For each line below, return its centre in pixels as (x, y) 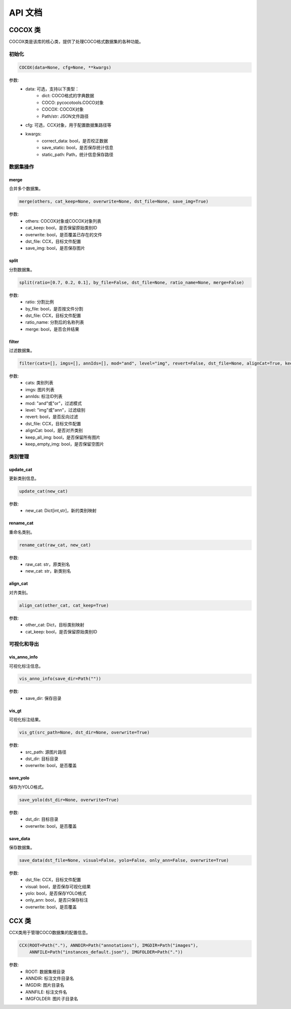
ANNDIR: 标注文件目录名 (50, 978)
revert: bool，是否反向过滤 (52, 417)
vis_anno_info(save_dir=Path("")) (60, 679)
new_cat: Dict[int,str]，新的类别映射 (61, 511)
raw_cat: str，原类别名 (48, 564)
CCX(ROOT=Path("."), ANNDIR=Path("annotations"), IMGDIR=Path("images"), (109, 945)
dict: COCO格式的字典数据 (68, 96)
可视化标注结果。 (26, 720)
